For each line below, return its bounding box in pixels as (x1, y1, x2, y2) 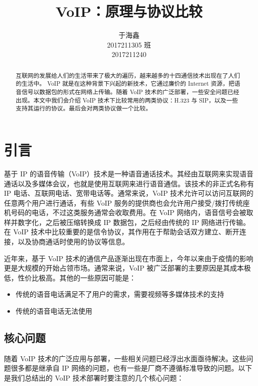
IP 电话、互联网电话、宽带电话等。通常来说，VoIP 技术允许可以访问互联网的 (4, 188, 254, 198)
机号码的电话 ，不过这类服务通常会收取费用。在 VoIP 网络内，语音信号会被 (4, 207, 247, 218)
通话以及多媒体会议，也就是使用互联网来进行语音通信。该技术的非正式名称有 (4, 178, 254, 188)
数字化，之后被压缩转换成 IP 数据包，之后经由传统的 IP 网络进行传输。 (17, 217, 250, 227)
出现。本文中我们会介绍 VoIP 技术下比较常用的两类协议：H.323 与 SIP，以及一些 (15, 96, 238, 104)
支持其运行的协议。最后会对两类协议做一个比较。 (15, 104, 152, 112)
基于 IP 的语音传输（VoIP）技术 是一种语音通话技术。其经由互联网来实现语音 (4, 168, 254, 178)
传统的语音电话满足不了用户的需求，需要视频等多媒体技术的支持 (15, 289, 224, 299)
